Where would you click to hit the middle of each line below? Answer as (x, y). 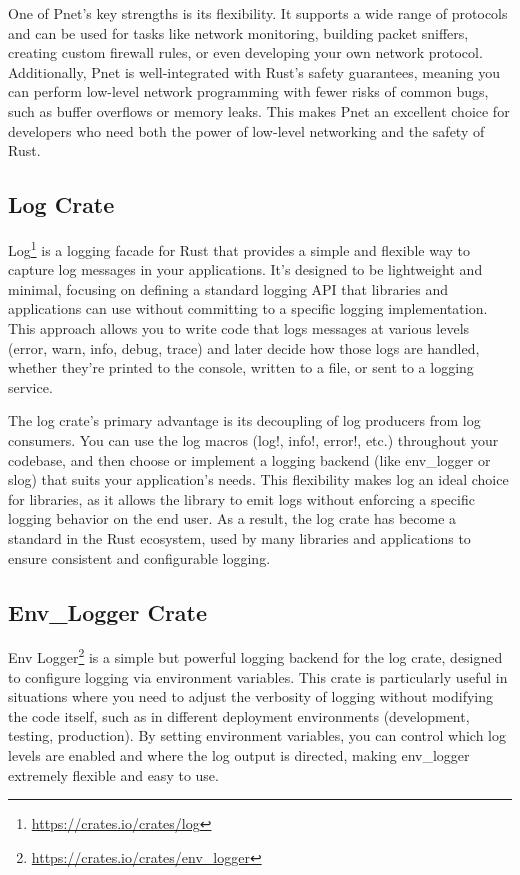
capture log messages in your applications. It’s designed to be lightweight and (245, 269)
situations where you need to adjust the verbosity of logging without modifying (250, 696)
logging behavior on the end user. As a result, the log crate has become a (232, 518)
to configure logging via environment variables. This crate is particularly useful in (258, 676)
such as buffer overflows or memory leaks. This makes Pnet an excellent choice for (259, 110)
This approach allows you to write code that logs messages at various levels (239, 327)
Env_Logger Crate (108, 611)
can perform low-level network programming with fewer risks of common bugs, (248, 91)
